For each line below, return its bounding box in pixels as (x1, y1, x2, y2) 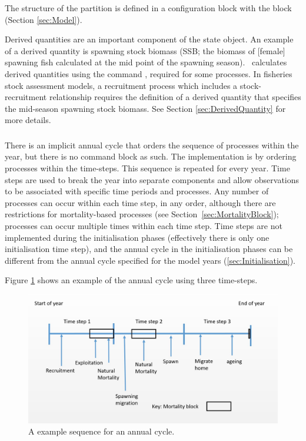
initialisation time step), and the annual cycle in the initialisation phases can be (5, 243, 293, 255)
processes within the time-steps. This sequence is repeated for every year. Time (5, 162, 290, 174)
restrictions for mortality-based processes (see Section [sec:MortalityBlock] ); (5, 208, 279, 220)
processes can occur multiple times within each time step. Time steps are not (5, 220, 282, 232)
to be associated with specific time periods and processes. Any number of (5, 185, 269, 197)
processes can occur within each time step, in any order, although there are (5, 196, 276, 208)
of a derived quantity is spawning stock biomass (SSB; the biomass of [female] (5, 44, 285, 57)
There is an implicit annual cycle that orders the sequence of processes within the (5, 138, 299, 151)
